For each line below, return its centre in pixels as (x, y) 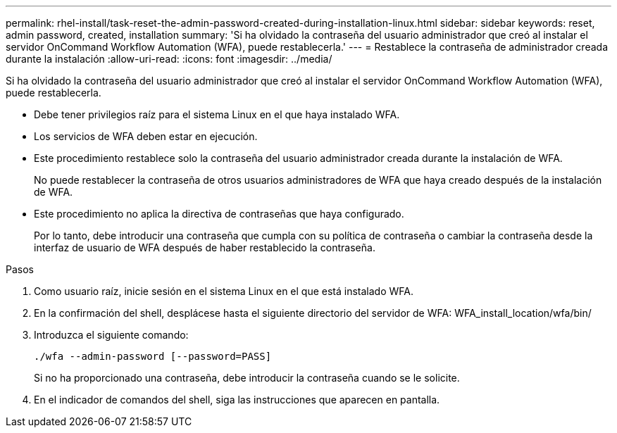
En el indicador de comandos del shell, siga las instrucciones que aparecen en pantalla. (237, 400)
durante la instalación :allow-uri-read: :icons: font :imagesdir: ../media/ (169, 59)
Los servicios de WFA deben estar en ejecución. (146, 136)
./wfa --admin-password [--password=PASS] (153, 356)
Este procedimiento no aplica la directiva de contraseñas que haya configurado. (219, 214)
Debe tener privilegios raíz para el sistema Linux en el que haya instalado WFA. (217, 114)
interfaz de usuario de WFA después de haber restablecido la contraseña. (205, 247)
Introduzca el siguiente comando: (111, 335)
